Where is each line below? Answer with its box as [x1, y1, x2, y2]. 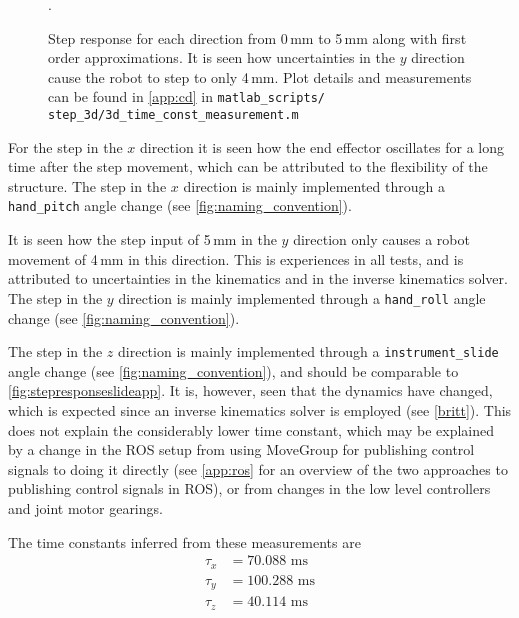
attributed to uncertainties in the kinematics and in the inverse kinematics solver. [8, 268, 508, 289]
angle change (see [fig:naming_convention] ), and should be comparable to [8, 360, 459, 381]
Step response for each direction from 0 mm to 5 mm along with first [48, 27, 467, 48]
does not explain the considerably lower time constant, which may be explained [8, 419, 495, 440]
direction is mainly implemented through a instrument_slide [118, 341, 499, 362]
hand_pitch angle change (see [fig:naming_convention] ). [8, 195, 352, 216]
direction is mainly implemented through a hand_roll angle [118, 287, 486, 308]
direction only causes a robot [293, 229, 470, 250]
